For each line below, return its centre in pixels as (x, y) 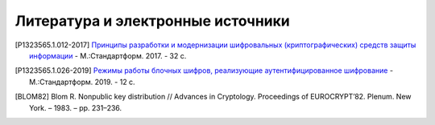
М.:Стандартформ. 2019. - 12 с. (83, 82)
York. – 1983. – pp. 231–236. (76, 107)
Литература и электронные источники (152, 21)
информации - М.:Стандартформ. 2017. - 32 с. (108, 55)
